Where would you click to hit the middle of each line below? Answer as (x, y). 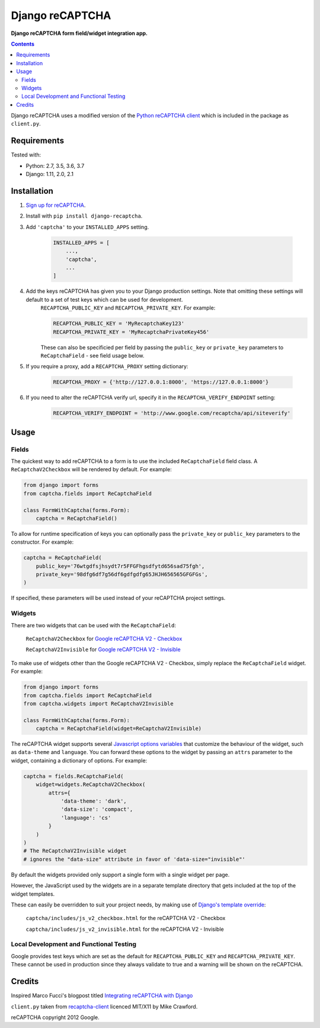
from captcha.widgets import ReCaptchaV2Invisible (99, 703)
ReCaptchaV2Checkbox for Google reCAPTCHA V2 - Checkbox (104, 638)
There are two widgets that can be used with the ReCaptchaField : (93, 625)
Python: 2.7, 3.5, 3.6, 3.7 (55, 165)
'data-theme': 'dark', (94, 801)
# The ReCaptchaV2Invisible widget (75, 851)
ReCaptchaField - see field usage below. (92, 355)
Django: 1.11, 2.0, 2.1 (50, 174)
